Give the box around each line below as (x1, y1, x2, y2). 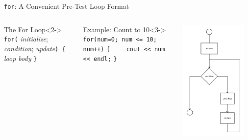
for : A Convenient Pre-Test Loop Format (4, 1, 129, 11)
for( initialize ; (4, 34, 48, 44)
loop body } (4, 53, 37, 63)
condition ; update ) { (4, 43, 66, 53)
